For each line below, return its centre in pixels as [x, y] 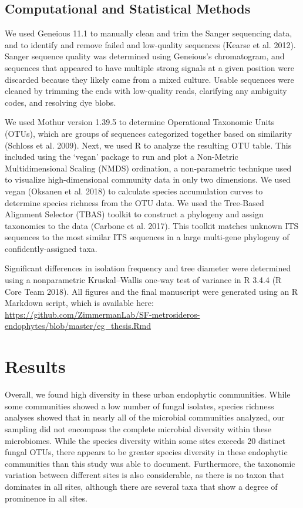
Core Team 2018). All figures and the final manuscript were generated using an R [151, 291]
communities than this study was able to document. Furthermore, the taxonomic [150, 463]
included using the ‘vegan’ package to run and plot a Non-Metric [122, 157]
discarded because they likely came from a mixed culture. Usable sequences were [149, 79]
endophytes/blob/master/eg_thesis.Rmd [78, 326]
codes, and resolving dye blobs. [60, 102]
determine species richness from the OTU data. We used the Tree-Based [134, 202]
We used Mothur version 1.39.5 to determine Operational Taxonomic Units [140, 122]
